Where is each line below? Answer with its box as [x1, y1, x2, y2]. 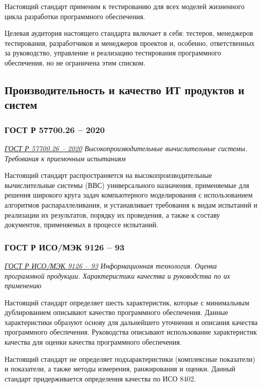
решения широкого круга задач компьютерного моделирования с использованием [5, 189, 253, 200]
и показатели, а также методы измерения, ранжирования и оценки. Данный [5, 363, 236, 374]
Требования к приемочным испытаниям [5, 153, 126, 163]
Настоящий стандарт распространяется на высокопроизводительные [5, 170, 212, 180]
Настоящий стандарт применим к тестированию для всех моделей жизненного [5, 1, 245, 11]
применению [5, 280, 42, 291]
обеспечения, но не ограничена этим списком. [5, 57, 146, 68]
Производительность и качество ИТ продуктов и [5, 82, 244, 97]
